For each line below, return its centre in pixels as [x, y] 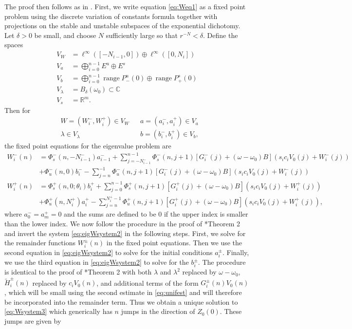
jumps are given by [33, 320]
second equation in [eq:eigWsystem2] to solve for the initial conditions [109, 252]
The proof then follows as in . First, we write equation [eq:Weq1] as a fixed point [125, 6]
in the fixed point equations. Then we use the [174, 243]
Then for [18, 110]
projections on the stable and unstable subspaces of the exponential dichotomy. [122, 26]
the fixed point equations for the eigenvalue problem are [88, 146]
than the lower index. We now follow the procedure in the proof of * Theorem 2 [122, 223]
